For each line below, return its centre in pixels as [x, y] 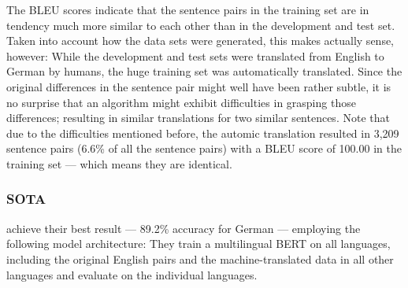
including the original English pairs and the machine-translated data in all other [200, 258]
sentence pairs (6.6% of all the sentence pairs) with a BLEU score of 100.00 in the [204, 148]
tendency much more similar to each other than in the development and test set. [201, 25]
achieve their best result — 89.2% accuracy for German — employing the [184, 228]
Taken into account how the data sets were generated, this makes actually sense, [200, 41]
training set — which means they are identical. [119, 163]
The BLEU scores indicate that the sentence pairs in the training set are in [188, 9]
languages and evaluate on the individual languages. [132, 274]
